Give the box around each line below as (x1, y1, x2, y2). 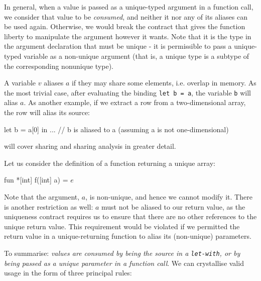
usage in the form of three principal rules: (4, 267, 132, 278)
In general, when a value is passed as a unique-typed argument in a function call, (4, 2, 253, 12)
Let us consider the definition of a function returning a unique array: (4, 157, 215, 168)
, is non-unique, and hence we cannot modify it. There (85, 191, 252, 202)
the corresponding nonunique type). (4, 60, 113, 71)
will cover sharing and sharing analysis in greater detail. (4, 141, 176, 151)
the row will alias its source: (4, 107, 90, 117)
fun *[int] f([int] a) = (4, 174, 68, 185)
